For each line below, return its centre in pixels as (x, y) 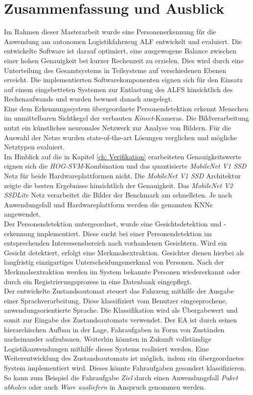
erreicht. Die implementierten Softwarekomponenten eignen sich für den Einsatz (124, 80)
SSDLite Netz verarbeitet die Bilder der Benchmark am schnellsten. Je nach (118, 195)
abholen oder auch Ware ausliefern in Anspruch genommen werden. (105, 387)
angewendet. (23, 214)
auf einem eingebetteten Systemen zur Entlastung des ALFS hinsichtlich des (118, 89)
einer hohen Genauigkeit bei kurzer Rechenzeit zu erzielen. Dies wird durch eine (124, 60)
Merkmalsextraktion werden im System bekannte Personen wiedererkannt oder (122, 271)
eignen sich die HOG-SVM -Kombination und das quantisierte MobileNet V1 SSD (125, 166)
